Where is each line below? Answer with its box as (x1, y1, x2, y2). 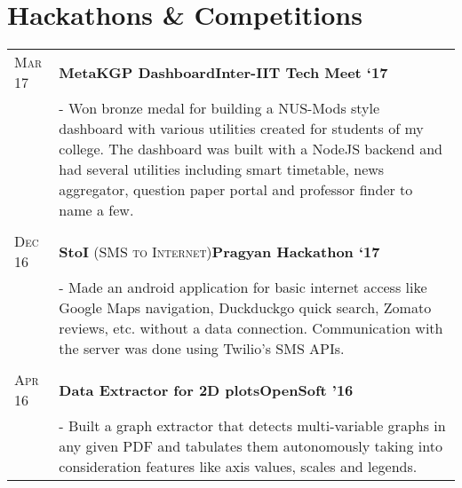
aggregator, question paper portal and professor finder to (59, 179, 413, 201)
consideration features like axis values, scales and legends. (59, 456, 418, 477)
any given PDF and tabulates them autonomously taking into (59, 436, 442, 457)
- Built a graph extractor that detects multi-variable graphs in (59, 415, 446, 437)
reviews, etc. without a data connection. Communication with (59, 318, 443, 339)
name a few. (59, 200, 134, 221)
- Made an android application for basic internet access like (59, 277, 427, 298)
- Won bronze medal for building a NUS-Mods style (59, 98, 380, 119)
